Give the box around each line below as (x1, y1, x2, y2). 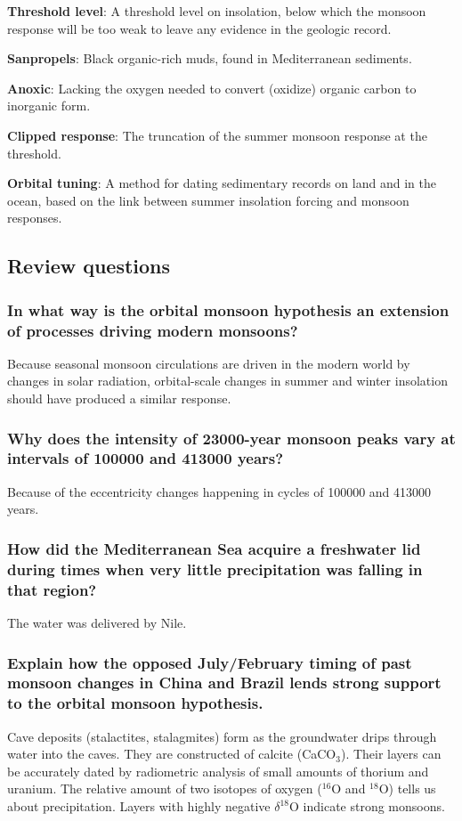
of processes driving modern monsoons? (7, 319, 298, 341)
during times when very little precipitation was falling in (7, 557, 423, 580)
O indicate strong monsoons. (289, 797, 445, 816)
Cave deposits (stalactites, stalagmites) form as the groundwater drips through (7, 727, 437, 745)
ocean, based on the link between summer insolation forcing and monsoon (7, 191, 409, 209)
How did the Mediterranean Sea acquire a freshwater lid (7, 537, 421, 559)
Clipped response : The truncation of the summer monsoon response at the (7, 126, 427, 144)
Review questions (7, 252, 171, 280)
